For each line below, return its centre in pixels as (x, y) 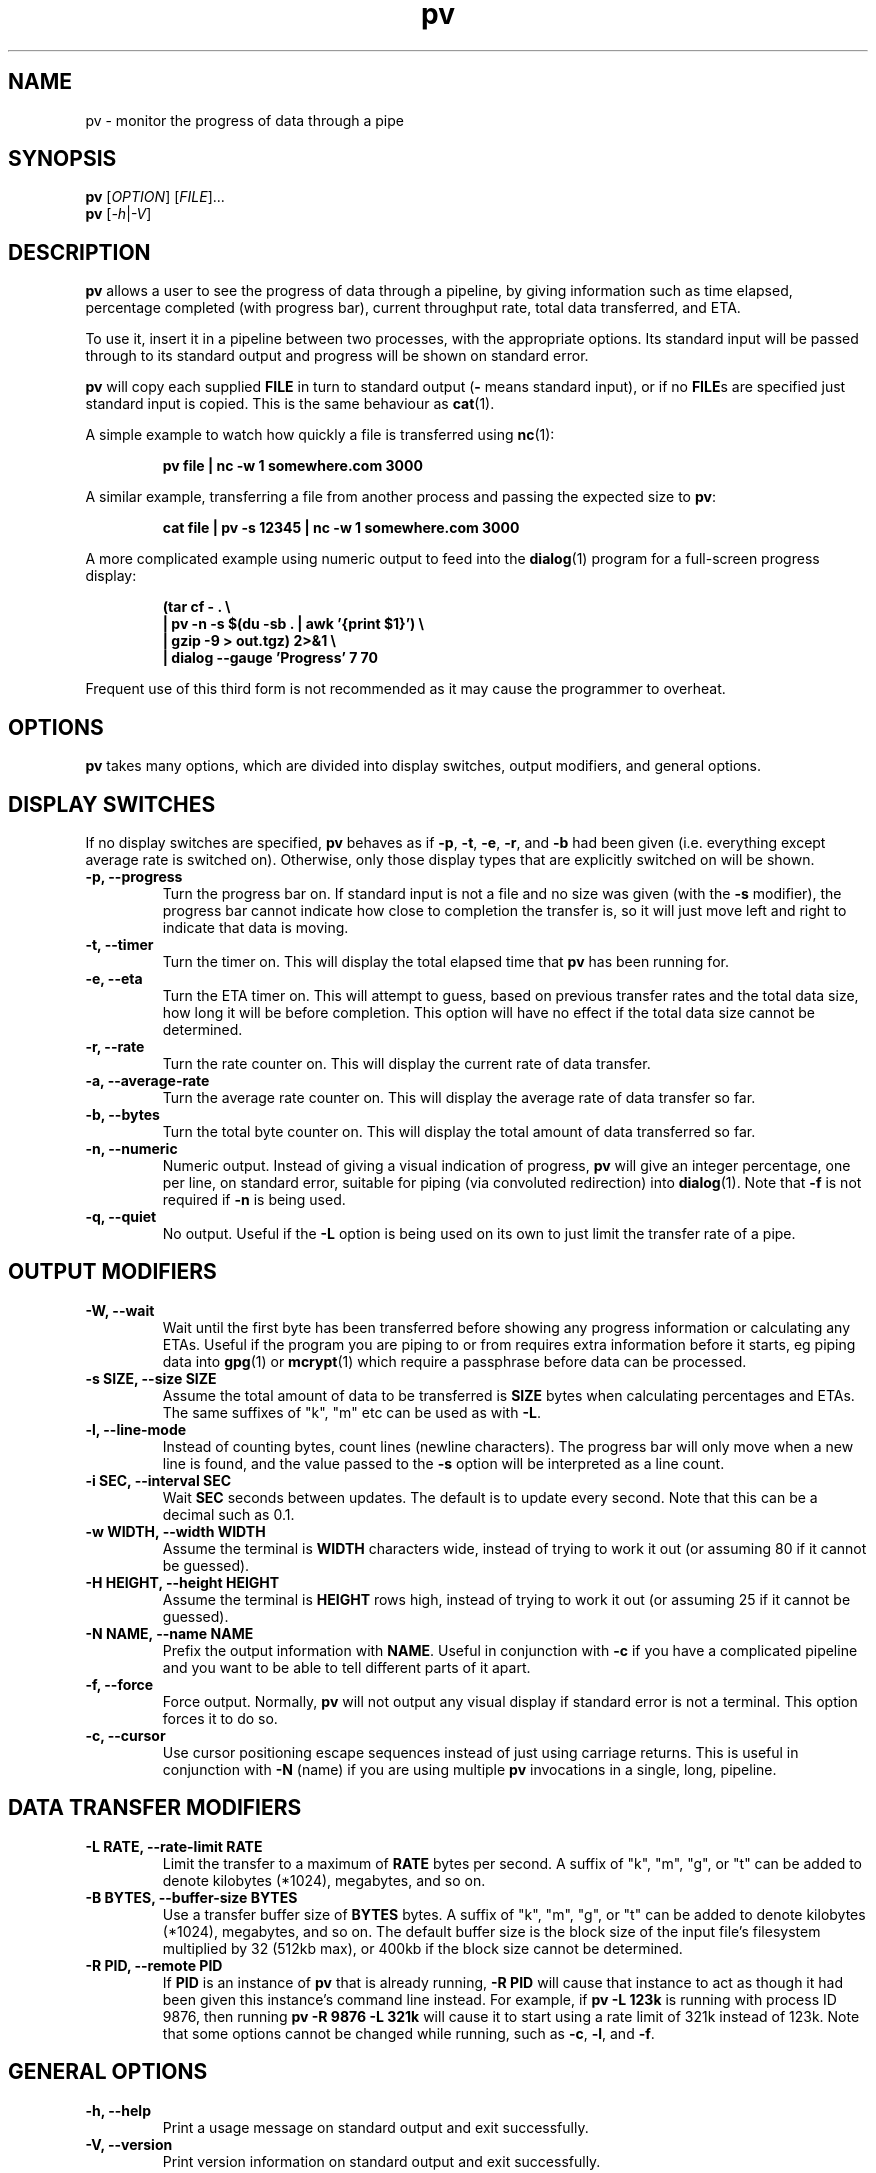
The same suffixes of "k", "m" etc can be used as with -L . (351, 1412)
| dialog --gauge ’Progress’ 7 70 (270, 658)
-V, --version (129, 2144)
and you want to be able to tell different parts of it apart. (346, 1667)
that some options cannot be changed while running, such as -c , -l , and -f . (408, 2033)
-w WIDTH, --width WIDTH (175, 1531)
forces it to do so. (220, 1718)
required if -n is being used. (254, 1199)
